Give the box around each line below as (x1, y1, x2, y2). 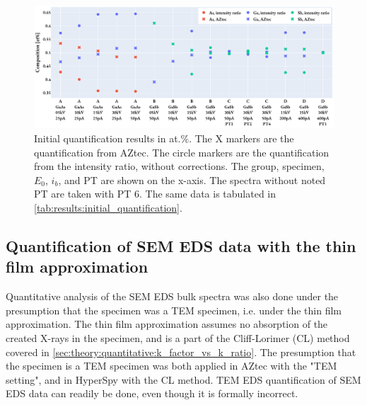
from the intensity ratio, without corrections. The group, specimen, (34, 159, 325, 173)
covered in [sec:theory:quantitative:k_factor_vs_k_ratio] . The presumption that (6, 344, 356, 359)
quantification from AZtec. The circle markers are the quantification (34, 144, 330, 159)
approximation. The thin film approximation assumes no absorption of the (6, 316, 328, 331)
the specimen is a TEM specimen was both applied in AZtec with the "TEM (6, 358, 337, 373)
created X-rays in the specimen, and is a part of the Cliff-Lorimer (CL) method (6, 331, 350, 346)
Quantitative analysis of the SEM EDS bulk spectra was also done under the (6, 289, 339, 304)
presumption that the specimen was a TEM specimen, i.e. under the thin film (6, 302, 342, 317)
